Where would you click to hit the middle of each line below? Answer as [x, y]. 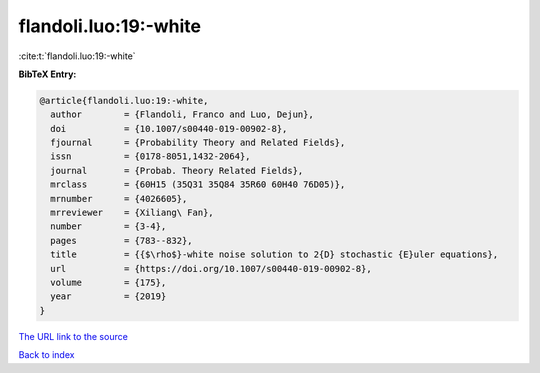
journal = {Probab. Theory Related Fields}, [177, 170]
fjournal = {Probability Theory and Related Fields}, [198, 143]
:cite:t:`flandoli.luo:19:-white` [77, 56]
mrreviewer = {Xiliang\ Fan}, [132, 213]
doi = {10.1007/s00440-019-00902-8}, [169, 128]
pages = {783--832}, [122, 240]
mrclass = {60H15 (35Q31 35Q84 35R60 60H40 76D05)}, [198, 184]
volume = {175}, [108, 282]
